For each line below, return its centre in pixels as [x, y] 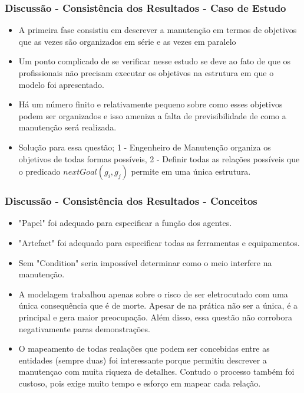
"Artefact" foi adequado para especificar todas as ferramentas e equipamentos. [159, 242]
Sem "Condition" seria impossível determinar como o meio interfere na [145, 262]
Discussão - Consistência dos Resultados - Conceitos [131, 201]
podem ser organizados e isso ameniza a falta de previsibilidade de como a [152, 115]
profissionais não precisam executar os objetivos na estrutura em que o [146, 73]
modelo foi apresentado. [61, 84]
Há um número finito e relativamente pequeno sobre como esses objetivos [151, 104]
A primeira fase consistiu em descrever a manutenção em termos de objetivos [158, 30]
